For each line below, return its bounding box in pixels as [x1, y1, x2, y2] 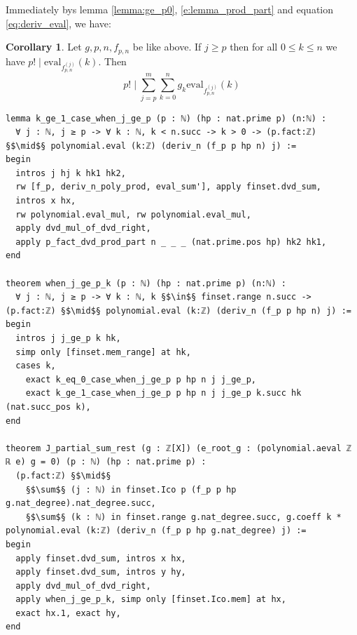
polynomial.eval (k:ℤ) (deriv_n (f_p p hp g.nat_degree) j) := [6, 526, 307, 536]
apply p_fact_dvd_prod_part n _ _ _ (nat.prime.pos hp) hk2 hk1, [15, 236, 327, 247]
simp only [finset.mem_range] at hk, [15, 347, 191, 357]
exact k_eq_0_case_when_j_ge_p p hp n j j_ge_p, [25, 374, 256, 385]
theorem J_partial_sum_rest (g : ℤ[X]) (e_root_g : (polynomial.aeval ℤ [6, 443, 351, 453]
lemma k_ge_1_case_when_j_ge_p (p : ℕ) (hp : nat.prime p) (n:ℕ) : [6, 113, 327, 123]
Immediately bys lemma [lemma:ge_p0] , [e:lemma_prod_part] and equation [6, 2, 334, 16]
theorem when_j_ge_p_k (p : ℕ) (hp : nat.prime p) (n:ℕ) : [6, 278, 286, 288]
